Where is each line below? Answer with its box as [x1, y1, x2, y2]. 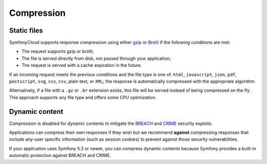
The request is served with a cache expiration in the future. [21, 62, 142, 68]
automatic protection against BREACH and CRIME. [9, 153, 111, 159]
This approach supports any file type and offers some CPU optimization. [9, 94, 157, 100]
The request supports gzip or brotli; [21, 49, 94, 55]
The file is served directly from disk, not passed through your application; [21, 55, 172, 61]
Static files [9, 26, 43, 35]
